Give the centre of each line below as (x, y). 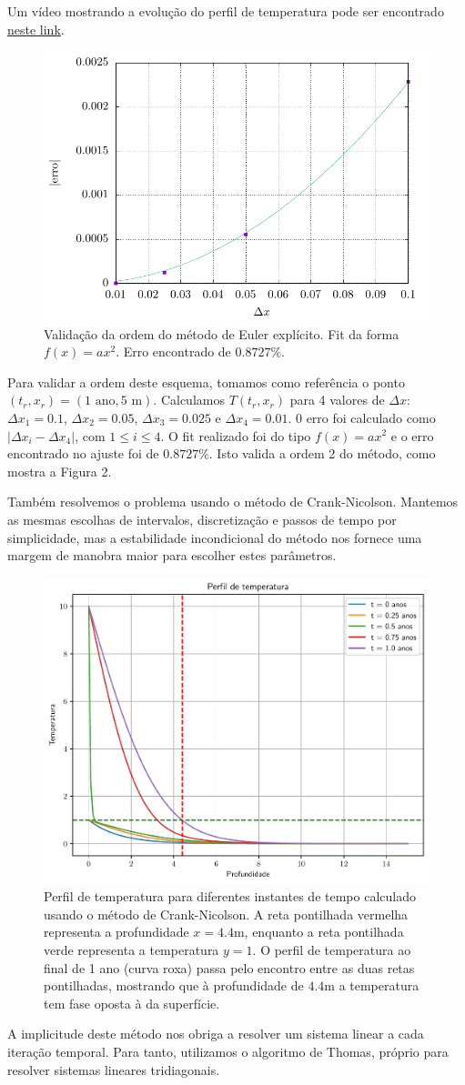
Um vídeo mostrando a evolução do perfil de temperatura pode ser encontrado (226, 11)
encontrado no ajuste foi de (83, 453)
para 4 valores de (337, 400)
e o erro (412, 435)
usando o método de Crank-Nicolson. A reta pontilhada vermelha (226, 914)
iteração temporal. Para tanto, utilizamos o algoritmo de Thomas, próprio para (228, 1051)
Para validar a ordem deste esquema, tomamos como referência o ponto (206, 382)
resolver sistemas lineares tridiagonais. (114, 1069)
